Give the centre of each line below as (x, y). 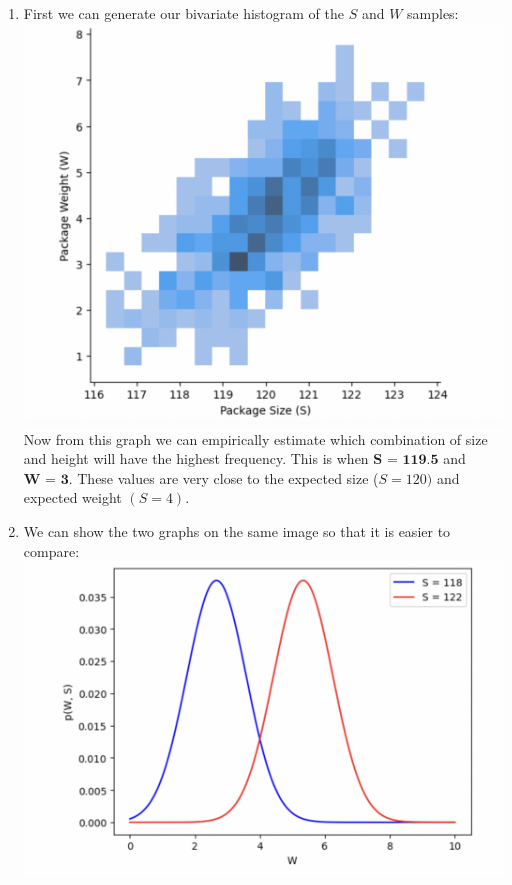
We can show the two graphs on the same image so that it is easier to (237, 530)
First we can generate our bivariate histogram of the (183, 13)
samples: (433, 13)
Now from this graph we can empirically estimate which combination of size (255, 438)
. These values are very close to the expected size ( (223, 477)
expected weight (72, 497)
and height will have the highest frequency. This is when (196, 458)
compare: (51, 550)
